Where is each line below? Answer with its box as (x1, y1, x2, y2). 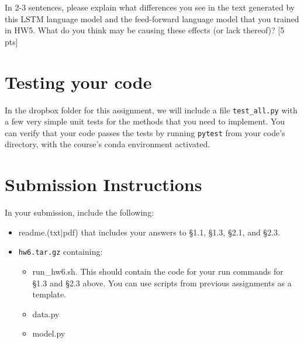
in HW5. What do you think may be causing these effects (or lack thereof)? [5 (5, 24, 285, 36)
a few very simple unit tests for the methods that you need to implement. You (5, 115, 285, 127)
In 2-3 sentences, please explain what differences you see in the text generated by (5, 1, 295, 13)
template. (32, 288, 67, 300)
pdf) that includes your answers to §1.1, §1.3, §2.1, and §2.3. (63, 226, 280, 238)
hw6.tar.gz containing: (18, 245, 103, 258)
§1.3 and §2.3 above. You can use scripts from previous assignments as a (32, 276, 292, 289)
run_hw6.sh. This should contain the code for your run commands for (32, 265, 284, 277)
